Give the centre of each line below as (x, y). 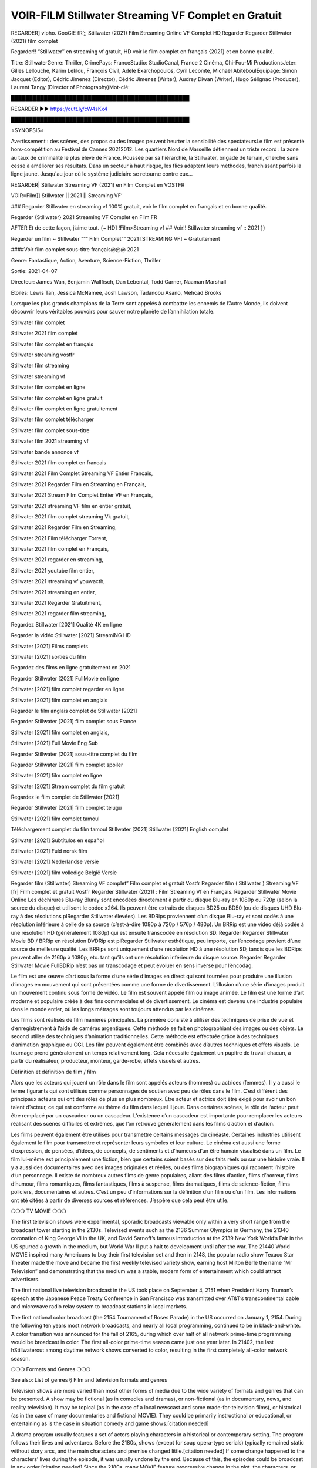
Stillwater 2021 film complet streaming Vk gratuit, (70, 516)
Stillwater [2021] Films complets (49, 646)
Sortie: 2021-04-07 (34, 271)
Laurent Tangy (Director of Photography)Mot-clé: (70, 87)
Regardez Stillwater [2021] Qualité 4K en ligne (66, 624)
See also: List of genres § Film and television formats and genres (89, 1380)
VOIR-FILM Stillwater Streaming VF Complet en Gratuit (146, 15)
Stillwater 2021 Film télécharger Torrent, (59, 538)
